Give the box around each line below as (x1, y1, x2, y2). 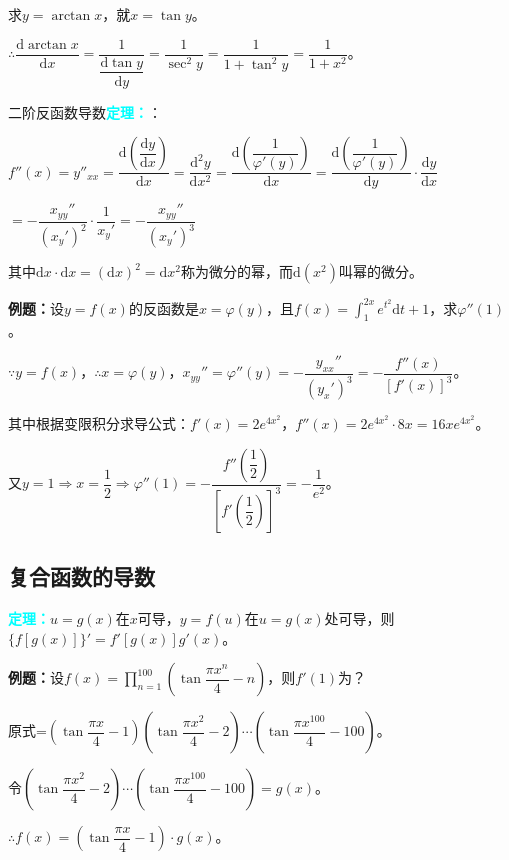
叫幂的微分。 (338, 261, 423, 282)
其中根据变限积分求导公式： (8, 413, 190, 434)
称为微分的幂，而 (180, 261, 293, 282)
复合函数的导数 (8, 561, 155, 592)
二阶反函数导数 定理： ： (8, 101, 162, 122)
